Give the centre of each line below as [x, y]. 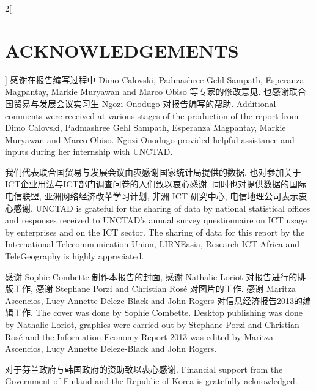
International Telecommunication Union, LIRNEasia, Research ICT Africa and [152, 244]
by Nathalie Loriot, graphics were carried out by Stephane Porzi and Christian [152, 324]
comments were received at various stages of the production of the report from [152, 115]
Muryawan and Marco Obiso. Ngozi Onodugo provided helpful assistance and [150, 139]
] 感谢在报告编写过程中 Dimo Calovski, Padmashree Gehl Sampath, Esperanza [155, 79]
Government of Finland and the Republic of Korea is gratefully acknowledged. [151, 381]
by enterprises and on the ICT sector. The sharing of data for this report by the [155, 232]
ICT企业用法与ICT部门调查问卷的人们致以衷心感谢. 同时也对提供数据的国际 [156, 184]
